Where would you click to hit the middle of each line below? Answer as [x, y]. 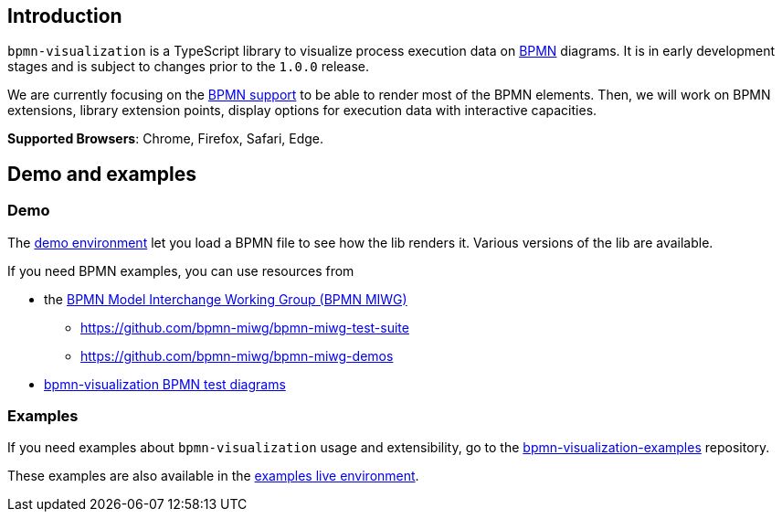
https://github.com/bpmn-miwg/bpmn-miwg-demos [237, 355]
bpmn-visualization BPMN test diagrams [165, 384]
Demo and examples [102, 174]
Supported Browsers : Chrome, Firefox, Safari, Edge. [166, 139]
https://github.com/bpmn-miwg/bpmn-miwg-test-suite [245, 327]
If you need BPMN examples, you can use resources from [181, 270]
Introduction [65, 16]
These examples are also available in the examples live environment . [213, 476]
